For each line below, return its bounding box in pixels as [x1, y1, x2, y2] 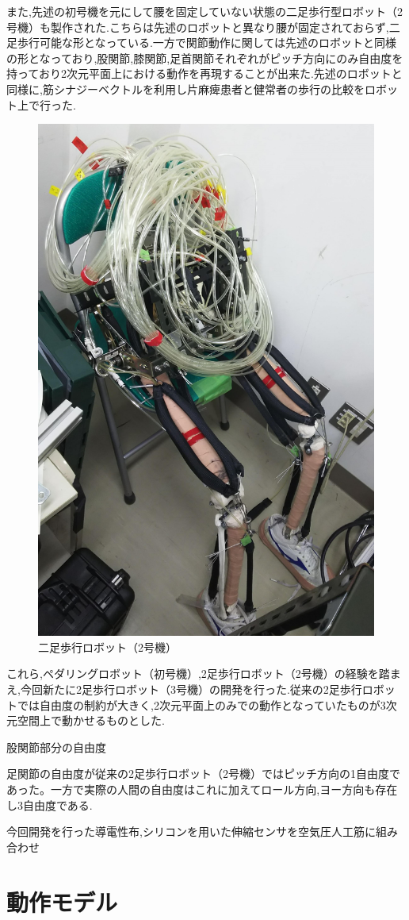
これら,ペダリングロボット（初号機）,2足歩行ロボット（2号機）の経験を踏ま [6, 665, 401, 682]
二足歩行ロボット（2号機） [38, 638, 177, 655]
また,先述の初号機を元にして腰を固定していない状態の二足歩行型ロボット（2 [6, 3, 403, 19]
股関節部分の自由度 [6, 738, 106, 755]
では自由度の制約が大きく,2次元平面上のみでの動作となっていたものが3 [17, 696, 386, 713]
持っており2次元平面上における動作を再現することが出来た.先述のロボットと [6, 65, 403, 82]
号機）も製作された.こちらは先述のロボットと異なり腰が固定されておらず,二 [6, 18, 400, 35]
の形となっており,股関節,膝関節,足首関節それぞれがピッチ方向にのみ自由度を [6, 49, 403, 66]
